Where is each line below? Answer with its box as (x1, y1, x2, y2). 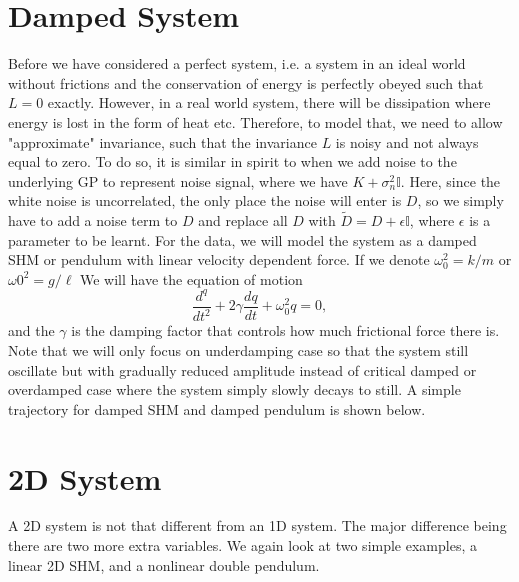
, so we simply (417, 190, 504, 211)
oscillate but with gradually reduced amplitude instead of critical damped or (8, 359, 477, 380)
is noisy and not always (335, 131, 479, 152)
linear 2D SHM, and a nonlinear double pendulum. (8, 554, 320, 575)
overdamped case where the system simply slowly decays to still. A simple (8, 379, 461, 400)
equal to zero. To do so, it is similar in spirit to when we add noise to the (8, 151, 457, 172)
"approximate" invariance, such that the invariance (8, 131, 317, 152)
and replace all (198, 210, 288, 231)
